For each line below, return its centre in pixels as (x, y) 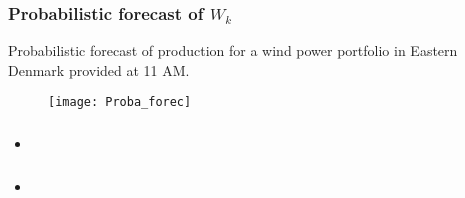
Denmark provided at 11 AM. (99, 69)
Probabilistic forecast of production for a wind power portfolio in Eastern (233, 50)
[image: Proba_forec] (120, 102)
